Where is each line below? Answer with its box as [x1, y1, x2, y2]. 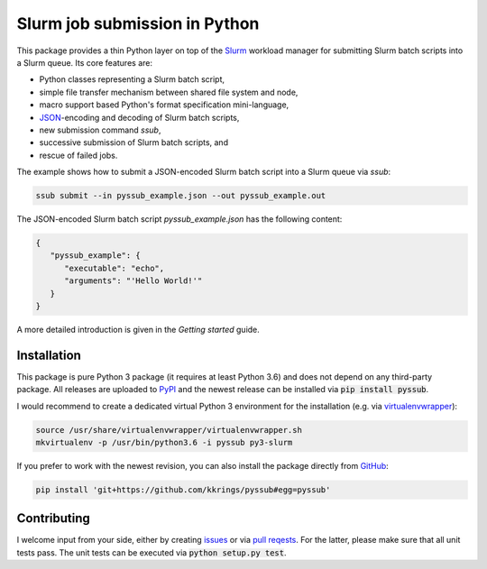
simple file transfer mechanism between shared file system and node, [39, 87, 299, 97]
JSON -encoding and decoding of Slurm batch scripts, [39, 112, 240, 123]
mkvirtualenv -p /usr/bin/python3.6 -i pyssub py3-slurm [35, 437, 293, 448]
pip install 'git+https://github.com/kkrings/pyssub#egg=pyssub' [35, 484, 331, 495]
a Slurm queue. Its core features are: [16, 57, 153, 68]
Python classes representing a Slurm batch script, [39, 74, 225, 85]
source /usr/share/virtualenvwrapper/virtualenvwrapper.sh [35, 425, 302, 435]
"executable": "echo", [64, 262, 165, 273]
